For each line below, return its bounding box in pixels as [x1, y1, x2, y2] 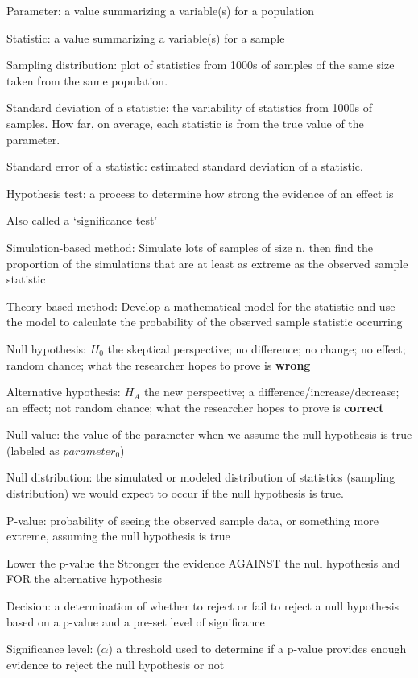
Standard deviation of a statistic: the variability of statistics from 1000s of [6, 99, 373, 116]
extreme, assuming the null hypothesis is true [6, 527, 230, 544]
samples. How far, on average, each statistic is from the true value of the [6, 114, 364, 131]
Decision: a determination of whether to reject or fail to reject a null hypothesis [6, 597, 399, 614]
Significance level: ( [6, 640, 101, 657]
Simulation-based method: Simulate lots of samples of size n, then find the [6, 238, 373, 255]
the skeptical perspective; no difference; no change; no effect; [107, 340, 406, 357]
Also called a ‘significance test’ [6, 212, 158, 229]
